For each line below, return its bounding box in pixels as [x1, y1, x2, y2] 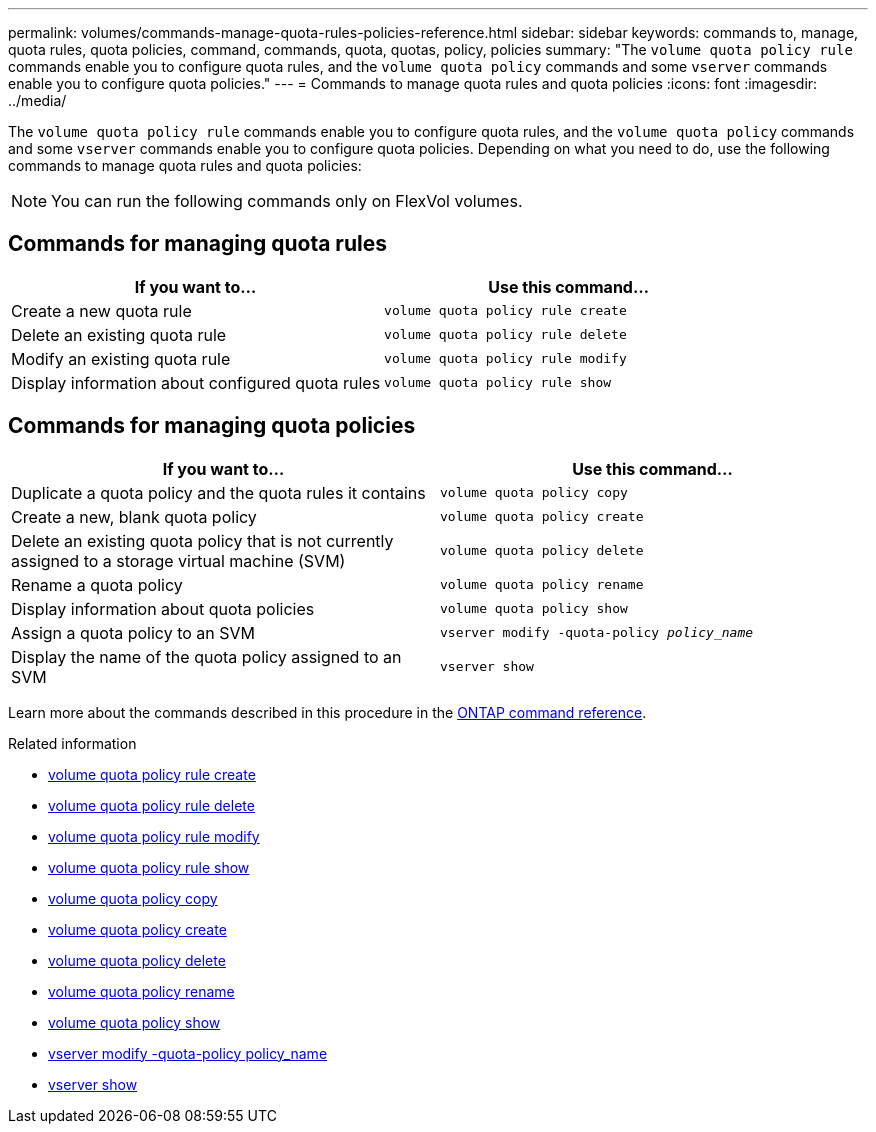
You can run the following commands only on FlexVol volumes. [51, 191, 523, 211]
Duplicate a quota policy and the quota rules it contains [11, 482, 426, 503]
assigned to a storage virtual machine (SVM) [11, 550, 346, 571]
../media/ [8, 92, 67, 109]
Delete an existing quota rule [11, 324, 227, 345]
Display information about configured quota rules [11, 372, 381, 393]
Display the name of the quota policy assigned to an [11, 646, 402, 667]
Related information [8, 734, 137, 752]
